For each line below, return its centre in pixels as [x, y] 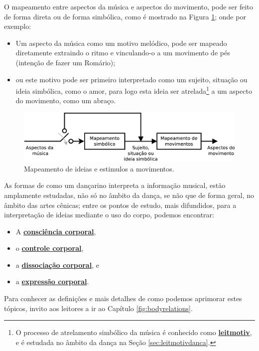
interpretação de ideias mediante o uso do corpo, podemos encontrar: [109, 215]
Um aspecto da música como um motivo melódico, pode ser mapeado [121, 43]
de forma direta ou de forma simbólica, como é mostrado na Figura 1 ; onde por [125, 16]
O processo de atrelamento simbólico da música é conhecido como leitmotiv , [134, 332]
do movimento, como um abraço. [66, 100]
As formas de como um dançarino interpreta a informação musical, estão [115, 185]
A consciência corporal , [56, 231]
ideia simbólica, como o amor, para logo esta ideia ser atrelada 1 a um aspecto [134, 90]
